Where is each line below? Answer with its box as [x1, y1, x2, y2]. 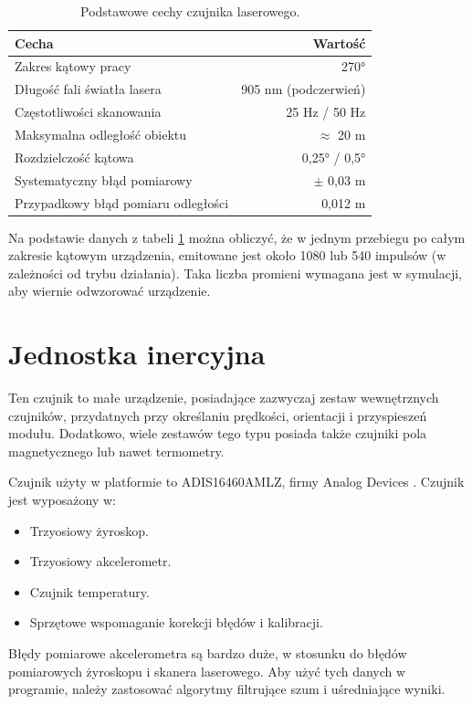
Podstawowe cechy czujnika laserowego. [80, 2, 300, 20]
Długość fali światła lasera [15, 79, 162, 99]
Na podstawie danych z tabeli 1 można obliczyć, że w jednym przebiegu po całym [8, 227, 466, 247]
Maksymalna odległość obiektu [15, 124, 187, 143]
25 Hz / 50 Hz [286, 102, 366, 121]
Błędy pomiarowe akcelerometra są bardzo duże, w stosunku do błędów [8, 644, 407, 663]
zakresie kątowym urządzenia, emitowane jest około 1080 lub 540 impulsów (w [8, 246, 446, 265]
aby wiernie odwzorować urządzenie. [8, 281, 211, 300]
